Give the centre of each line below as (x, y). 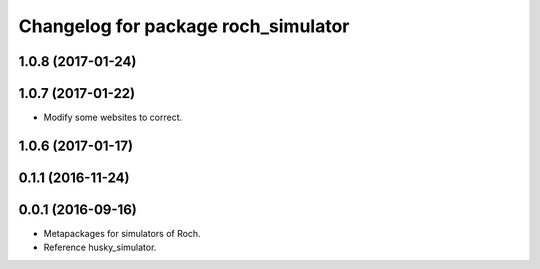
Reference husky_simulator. (100, 247)
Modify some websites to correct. (113, 117)
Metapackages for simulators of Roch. (122, 234)
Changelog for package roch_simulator (184, 26)
